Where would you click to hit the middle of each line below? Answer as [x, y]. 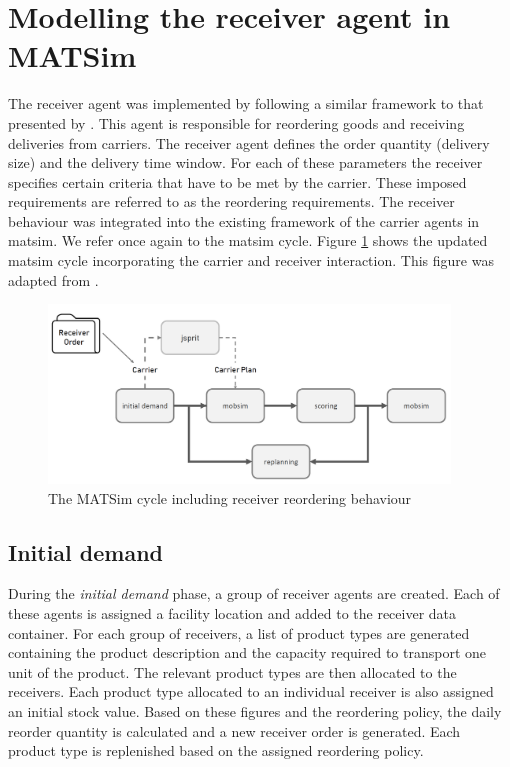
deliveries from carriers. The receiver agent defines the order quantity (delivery [249, 142]
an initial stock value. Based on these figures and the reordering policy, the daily [255, 710]
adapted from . [53, 279]
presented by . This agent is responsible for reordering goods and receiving [236, 122]
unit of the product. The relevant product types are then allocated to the [232, 671]
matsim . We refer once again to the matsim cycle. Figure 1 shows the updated [248, 240]
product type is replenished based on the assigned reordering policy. [216, 750]
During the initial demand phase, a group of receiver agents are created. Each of [254, 593]
